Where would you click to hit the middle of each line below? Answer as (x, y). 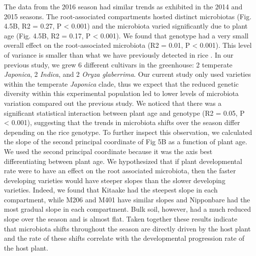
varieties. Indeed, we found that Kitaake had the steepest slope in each (111, 190)
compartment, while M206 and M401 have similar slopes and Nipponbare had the (127, 199)
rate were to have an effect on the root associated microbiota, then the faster (120, 171)
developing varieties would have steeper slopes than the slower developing (115, 180)
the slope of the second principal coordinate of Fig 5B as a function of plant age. (126, 142)
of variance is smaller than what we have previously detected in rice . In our (119, 54)
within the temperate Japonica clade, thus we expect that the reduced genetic (121, 83)
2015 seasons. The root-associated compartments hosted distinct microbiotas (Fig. (128, 16)
